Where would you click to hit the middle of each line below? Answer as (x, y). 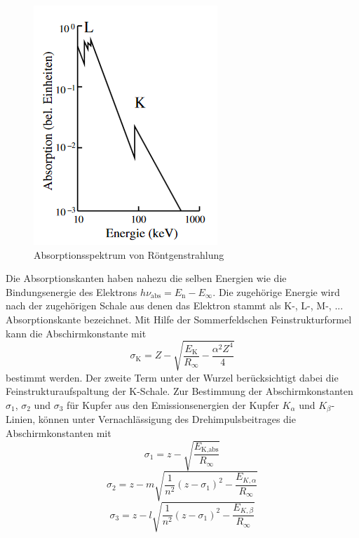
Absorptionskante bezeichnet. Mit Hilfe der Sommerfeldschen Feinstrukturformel (179, 319)
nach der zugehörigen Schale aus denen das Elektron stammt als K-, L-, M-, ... (175, 305)
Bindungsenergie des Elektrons (72, 291)
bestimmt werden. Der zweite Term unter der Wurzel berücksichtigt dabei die (172, 377)
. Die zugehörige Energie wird (276, 291)
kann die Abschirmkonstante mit (76, 333)
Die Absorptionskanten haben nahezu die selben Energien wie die (146, 278)
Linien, (21, 419)
